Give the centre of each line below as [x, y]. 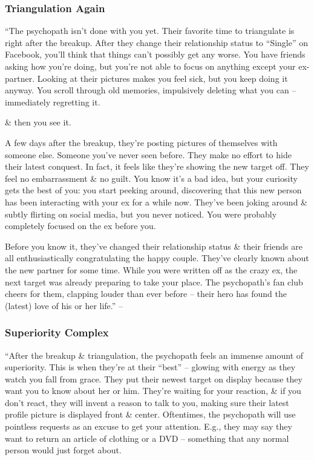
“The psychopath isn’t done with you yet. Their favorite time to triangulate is [150, 31]
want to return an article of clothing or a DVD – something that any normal [147, 438]
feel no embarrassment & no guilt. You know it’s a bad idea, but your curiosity [151, 178]
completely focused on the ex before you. [80, 226]
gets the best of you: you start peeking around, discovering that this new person [153, 190]
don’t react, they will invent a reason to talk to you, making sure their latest [147, 402]
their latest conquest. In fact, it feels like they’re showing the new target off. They [157, 166]
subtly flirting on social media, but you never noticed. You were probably [141, 214]
